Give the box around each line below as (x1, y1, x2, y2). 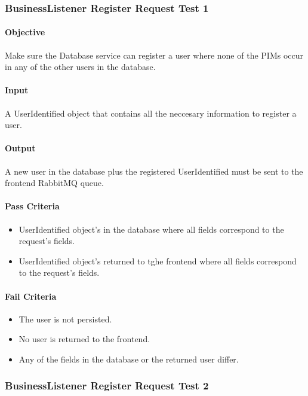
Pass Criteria (5, 200, 60, 212)
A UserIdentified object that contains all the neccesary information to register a (5, 106, 297, 119)
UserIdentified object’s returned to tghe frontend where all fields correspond (19, 254, 297, 267)
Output (5, 142, 36, 154)
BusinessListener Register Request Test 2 (5, 378, 209, 393)
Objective (5, 26, 45, 38)
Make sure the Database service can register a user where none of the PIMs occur (5, 48, 303, 61)
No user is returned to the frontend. (19, 333, 150, 345)
